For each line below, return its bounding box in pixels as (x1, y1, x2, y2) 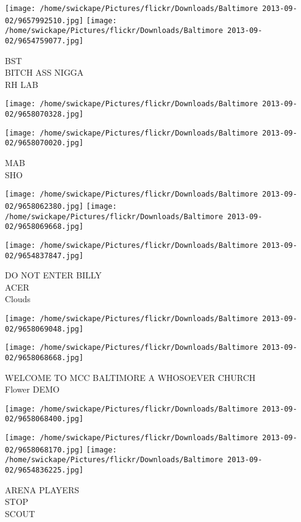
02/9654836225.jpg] (5, 466, 83, 475)
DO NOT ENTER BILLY (5, 269, 102, 281)
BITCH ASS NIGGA (5, 66, 84, 79)
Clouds (5, 292, 31, 305)
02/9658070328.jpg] (5, 110, 83, 119)
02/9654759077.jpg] (5, 36, 83, 45)
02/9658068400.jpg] (5, 415, 83, 424)
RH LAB (5, 78, 38, 90)
